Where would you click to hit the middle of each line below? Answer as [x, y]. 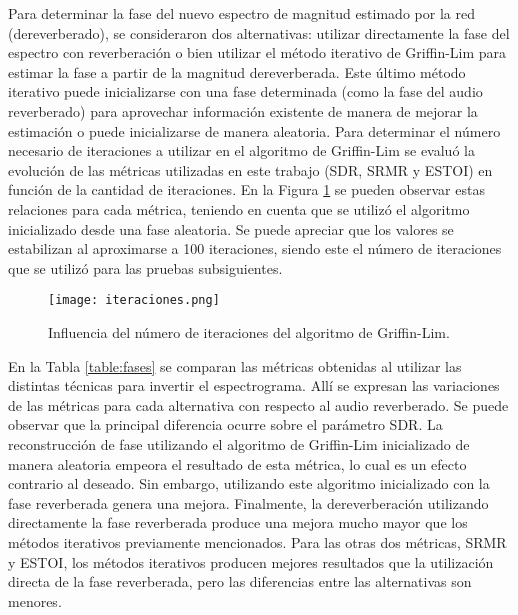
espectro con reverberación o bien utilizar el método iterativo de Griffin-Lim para [257, 52]
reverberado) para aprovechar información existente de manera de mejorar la [243, 110]
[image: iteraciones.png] [134, 300]
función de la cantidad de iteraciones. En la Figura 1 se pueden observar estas [246, 189]
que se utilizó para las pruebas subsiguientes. [145, 267]
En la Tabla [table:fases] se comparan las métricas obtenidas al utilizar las [235, 365]
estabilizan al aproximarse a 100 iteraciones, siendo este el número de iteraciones [255, 248]
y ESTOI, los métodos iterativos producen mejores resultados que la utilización [251, 561]
